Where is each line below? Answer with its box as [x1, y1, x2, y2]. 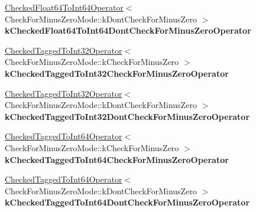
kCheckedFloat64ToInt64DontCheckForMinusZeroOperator [5, 24, 251, 37]
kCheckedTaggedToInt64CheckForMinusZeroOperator [5, 153, 229, 165]
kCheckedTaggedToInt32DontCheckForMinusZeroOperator [5, 110, 250, 122]
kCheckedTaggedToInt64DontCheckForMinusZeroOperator [5, 196, 250, 208]
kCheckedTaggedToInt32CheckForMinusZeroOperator [5, 67, 229, 79]
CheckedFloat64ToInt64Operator [5, 1, 124, 13]
